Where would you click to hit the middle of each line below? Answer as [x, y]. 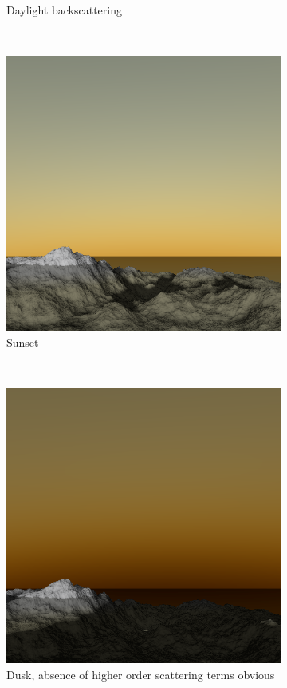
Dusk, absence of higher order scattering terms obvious [141, 674]
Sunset [23, 342]
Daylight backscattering [64, 10]
